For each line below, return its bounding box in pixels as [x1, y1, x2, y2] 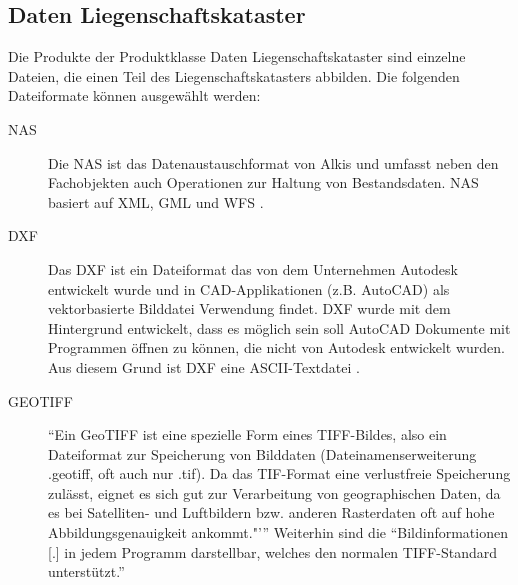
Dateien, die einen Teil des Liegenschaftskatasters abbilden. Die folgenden [8, 65, 460, 86]
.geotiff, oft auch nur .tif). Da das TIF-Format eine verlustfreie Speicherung [48, 463, 511, 484]
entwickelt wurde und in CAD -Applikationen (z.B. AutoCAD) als [48, 278, 450, 299]
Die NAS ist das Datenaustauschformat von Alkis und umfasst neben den [48, 152, 499, 173]
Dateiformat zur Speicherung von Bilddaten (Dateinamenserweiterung [48, 443, 477, 464]
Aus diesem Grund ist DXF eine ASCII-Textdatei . [48, 356, 360, 377]
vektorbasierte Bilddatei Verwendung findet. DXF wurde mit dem [48, 298, 451, 319]
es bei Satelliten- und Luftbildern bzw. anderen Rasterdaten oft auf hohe [48, 502, 495, 523]
